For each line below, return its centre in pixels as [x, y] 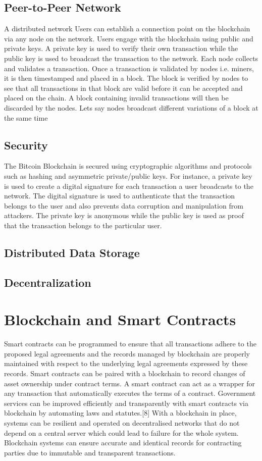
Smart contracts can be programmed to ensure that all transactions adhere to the [130, 344]
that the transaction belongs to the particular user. [83, 225]
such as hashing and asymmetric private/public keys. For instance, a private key [128, 175]
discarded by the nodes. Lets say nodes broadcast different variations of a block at [131, 107]
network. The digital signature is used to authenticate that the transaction [119, 196]
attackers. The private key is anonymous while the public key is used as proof [124, 215]
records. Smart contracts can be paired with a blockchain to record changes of [125, 373]
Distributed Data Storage [72, 252]
